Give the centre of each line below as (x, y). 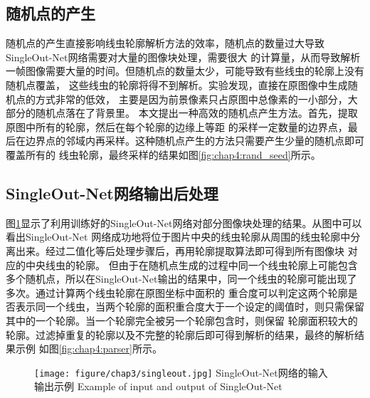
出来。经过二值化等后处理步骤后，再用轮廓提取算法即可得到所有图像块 (180, 250)
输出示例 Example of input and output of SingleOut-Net (158, 386)
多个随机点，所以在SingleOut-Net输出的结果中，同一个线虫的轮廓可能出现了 (181, 279)
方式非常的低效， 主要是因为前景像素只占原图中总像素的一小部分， (191, 99)
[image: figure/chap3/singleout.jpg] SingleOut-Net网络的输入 (181, 372)
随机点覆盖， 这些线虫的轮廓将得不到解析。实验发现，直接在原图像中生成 (177, 84)
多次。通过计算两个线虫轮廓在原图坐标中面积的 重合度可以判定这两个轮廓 (177, 292)
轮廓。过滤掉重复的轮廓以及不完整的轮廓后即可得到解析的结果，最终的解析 (180, 334)
